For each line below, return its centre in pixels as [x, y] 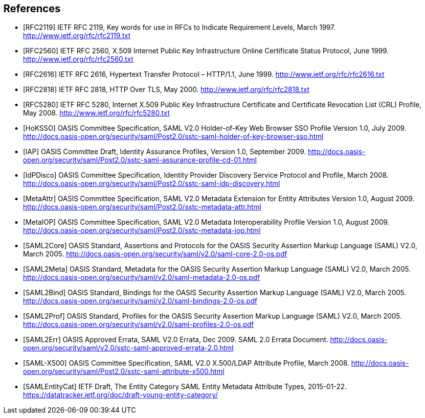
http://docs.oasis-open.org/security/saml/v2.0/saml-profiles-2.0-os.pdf [138, 325]
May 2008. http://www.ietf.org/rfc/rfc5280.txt [97, 113]
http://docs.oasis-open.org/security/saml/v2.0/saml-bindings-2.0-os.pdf [140, 301]
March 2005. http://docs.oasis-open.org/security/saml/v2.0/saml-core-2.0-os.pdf [155, 254]
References [32, 9]
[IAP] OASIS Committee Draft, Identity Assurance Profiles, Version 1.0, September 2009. [165, 152]
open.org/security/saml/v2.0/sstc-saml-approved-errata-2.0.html [128, 348]
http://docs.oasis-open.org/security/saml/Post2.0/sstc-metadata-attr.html [142, 207]
